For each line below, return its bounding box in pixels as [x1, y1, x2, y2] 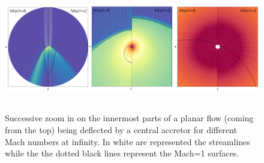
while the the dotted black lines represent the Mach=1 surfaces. [5, 147, 239, 159]
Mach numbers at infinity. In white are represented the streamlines [5, 135, 250, 147]
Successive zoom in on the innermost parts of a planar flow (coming [5, 112, 254, 124]
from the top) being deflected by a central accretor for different [5, 124, 237, 136]
